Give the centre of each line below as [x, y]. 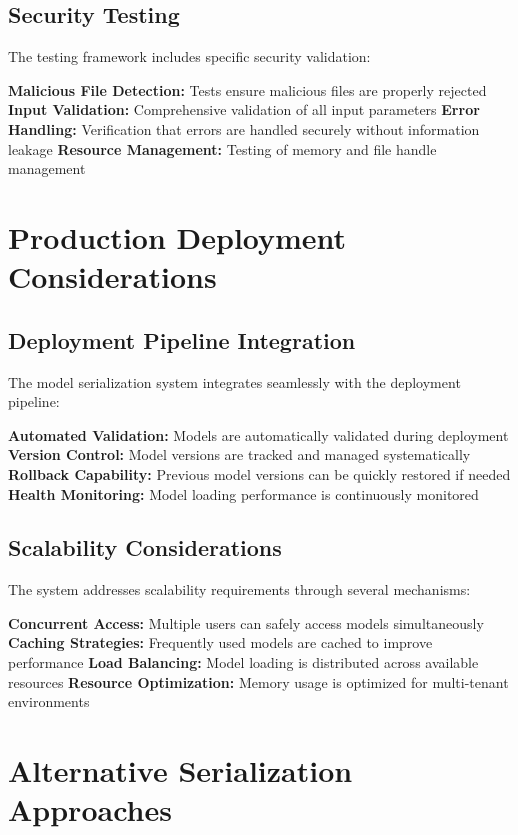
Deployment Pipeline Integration [182, 339]
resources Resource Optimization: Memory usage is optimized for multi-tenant [258, 681]
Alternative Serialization [180, 770]
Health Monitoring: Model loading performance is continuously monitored [243, 493]
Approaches [90, 809]
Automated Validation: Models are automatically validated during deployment [258, 434]
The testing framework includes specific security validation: [189, 56]
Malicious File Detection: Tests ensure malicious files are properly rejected [247, 89]
